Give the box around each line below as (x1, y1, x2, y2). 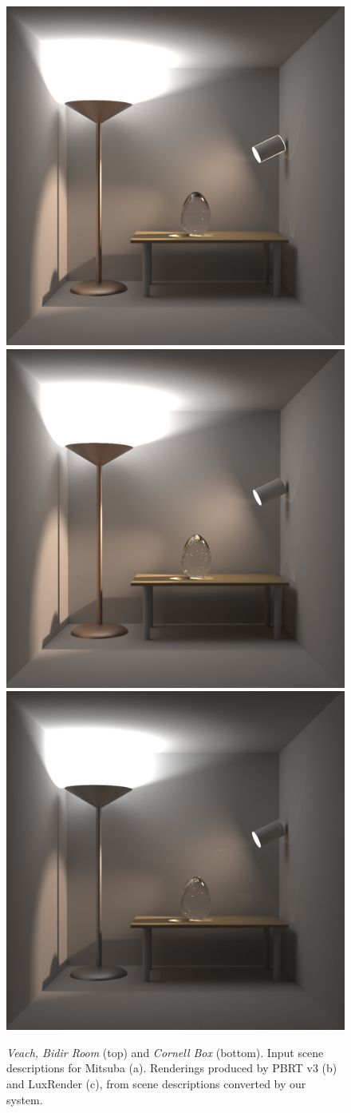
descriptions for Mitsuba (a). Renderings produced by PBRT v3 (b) (6, 1059, 337, 1076)
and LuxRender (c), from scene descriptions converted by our (6, 1075, 306, 1091)
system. (6, 1091, 43, 1107)
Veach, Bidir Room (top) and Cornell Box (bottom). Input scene (6, 1043, 324, 1060)
